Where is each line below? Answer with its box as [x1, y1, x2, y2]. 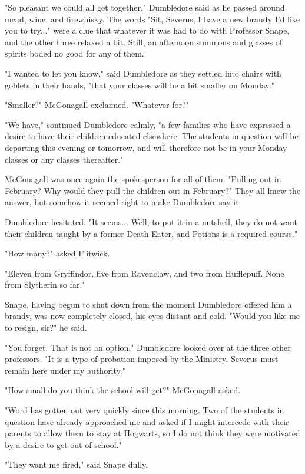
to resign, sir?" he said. [5, 321, 87, 334]
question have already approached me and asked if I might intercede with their [5, 415, 289, 427]
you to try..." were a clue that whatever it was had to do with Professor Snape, [5, 24, 290, 37]
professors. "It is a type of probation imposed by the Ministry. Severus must [5, 353, 279, 365]
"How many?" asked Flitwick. [5, 247, 110, 259]
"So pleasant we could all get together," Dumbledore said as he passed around [5, 1, 285, 13]
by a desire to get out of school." [5, 438, 122, 450]
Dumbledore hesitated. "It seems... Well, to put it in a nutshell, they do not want [5, 215, 297, 228]
